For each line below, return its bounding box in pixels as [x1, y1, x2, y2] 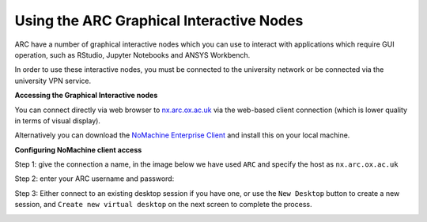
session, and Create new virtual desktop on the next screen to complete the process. [14, 200, 312, 209]
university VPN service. [14, 76, 91, 85]
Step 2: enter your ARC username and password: [14, 174, 175, 183]
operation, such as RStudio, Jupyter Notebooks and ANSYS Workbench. [14, 50, 251, 59]
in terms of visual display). [14, 115, 100, 126]
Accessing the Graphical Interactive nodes [14, 91, 158, 100]
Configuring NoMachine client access [14, 145, 142, 154]
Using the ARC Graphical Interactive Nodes [14, 12, 304, 29]
